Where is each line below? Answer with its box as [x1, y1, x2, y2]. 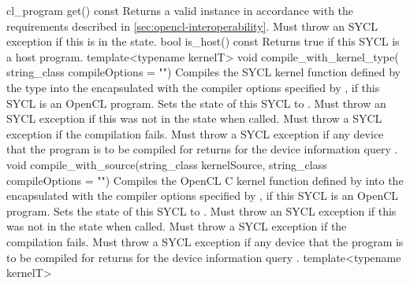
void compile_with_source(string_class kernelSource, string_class [6, 156, 327, 172]
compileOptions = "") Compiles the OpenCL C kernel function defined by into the [6, 172, 404, 188]
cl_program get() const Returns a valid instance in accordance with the [6, 2, 354, 18]
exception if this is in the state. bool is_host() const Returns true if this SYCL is [6, 33, 400, 50]
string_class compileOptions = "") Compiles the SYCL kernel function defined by [6, 64, 401, 80]
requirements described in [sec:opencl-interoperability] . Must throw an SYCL [6, 17, 378, 34]
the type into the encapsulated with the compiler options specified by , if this [6, 79, 380, 95]
